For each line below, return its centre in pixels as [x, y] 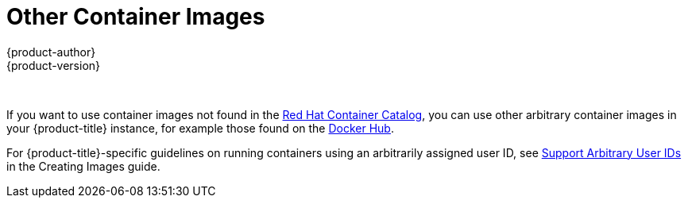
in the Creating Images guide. [83, 166]
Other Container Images [136, 17]
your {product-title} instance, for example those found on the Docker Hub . [200, 128]
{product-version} [54, 65]
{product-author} [51, 52]
